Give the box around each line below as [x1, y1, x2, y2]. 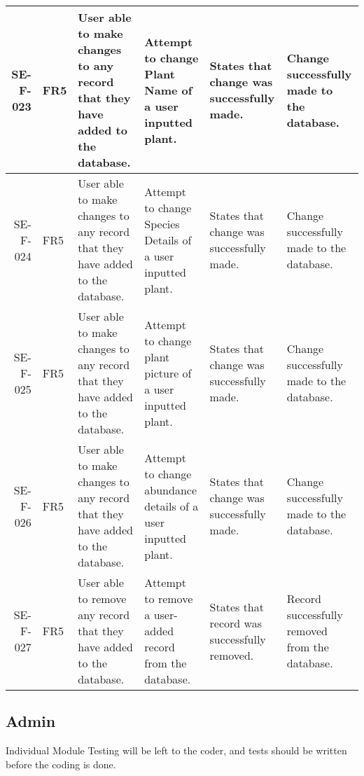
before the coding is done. [6, 756, 116, 771]
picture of [144, 364, 192, 381]
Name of [144, 81, 192, 98]
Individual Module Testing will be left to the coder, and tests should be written [6, 743, 347, 758]
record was [209, 614, 262, 631]
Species [144, 215, 180, 232]
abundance [144, 481, 197, 498]
